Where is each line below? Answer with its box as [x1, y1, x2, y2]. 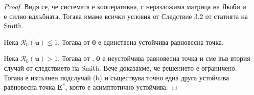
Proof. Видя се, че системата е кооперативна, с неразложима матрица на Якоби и [4, 1, 246, 11]
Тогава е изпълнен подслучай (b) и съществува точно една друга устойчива [4, 72, 229, 82]
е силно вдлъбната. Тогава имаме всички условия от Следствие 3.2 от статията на [4, 11, 248, 21]
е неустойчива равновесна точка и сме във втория [102, 53, 251, 63]
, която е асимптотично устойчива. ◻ [65, 82, 177, 92]
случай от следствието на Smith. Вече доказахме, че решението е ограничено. [4, 62, 237, 73]
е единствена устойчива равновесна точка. [98, 37, 224, 47]
